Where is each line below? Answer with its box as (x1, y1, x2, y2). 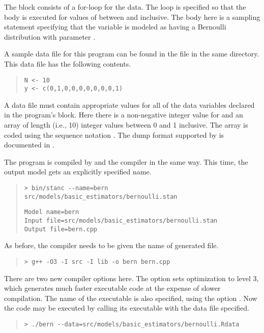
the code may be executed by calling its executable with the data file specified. (4, 302, 249, 313)
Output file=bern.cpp (24, 225, 97, 233)
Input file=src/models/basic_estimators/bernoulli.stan (24, 217, 218, 224)
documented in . (4, 139, 54, 150)
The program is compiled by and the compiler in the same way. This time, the (4, 156, 248, 167)
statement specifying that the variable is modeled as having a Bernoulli (4, 21, 226, 32)
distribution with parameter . (4, 31, 96, 42)
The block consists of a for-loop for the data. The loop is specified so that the (4, 2, 246, 12)
